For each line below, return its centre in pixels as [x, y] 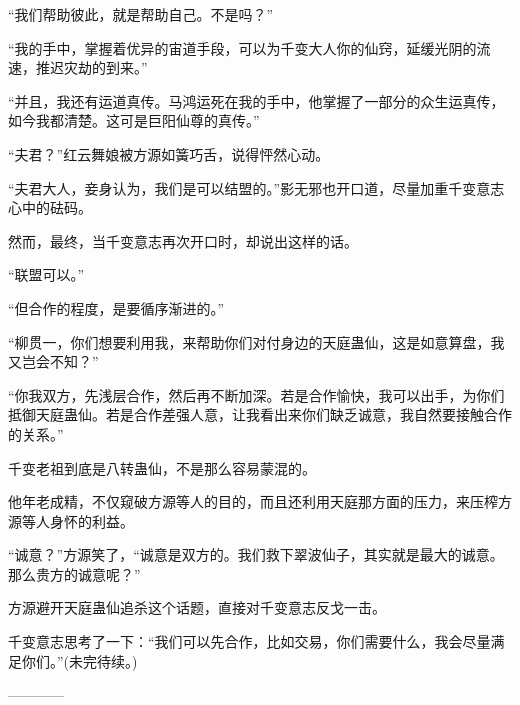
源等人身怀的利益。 [71, 520]
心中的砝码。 [50, 207]
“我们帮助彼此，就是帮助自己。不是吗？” [141, 14]
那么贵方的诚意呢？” [74, 573]
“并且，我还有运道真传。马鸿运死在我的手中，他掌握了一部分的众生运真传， [256, 100]
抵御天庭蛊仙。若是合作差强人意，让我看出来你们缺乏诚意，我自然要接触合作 [260, 414]
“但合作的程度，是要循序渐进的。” [116, 307]
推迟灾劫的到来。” [91, 67]
